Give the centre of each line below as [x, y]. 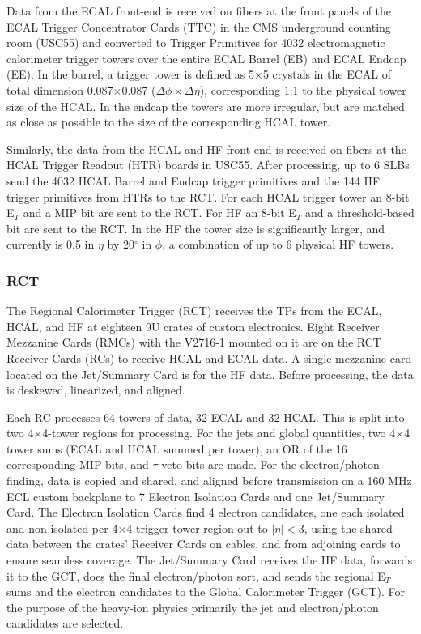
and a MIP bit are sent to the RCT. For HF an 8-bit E [159, 213]
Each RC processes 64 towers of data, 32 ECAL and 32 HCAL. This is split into [206, 417]
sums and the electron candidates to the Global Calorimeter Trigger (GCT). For [206, 591]
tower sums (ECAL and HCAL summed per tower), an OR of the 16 [177, 448]
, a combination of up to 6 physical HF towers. [278, 244]
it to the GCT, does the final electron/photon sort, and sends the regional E [196, 575]
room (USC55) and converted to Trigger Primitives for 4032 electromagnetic [196, 43]
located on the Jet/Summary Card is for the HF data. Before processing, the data [210, 374]
